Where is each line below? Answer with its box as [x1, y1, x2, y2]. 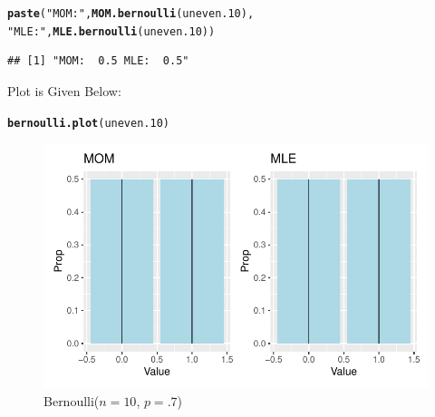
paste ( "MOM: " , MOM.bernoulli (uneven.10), [7, 7, 255, 20]
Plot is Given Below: [7, 81, 121, 100]
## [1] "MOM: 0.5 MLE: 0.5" [7, 54, 189, 68]
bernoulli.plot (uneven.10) [7, 116, 169, 130]
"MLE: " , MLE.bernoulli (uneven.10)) [7, 24, 216, 38]
